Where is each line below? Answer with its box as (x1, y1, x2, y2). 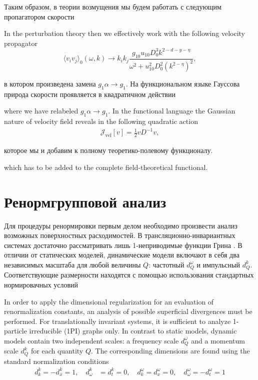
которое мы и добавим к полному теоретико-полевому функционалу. (4, 145, 213, 155)
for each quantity (30, 345, 83, 356)
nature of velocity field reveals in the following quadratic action (4, 116, 198, 126)
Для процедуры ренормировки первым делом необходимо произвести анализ (4, 220, 237, 230)
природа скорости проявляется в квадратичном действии (4, 88, 175, 99)
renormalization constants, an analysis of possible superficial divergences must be (4, 306, 252, 316)
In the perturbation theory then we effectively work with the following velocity (4, 28, 245, 38)
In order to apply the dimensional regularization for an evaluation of (4, 296, 214, 306)
